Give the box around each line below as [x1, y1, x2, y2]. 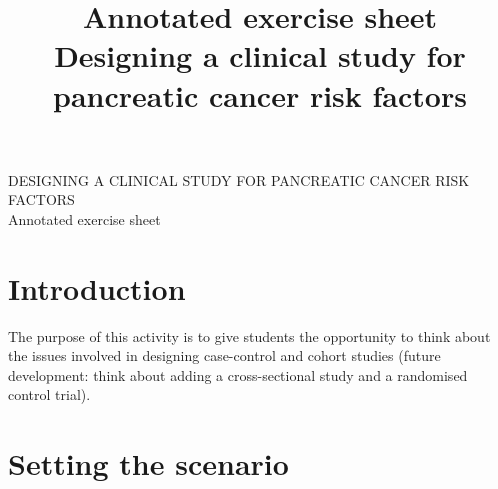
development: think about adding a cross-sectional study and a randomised [8, 364, 468, 385]
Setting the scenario [8, 443, 289, 484]
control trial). [8, 384, 91, 405]
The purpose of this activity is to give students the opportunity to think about [8, 325, 491, 346]
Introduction [8, 267, 186, 308]
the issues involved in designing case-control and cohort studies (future [8, 345, 441, 366]
